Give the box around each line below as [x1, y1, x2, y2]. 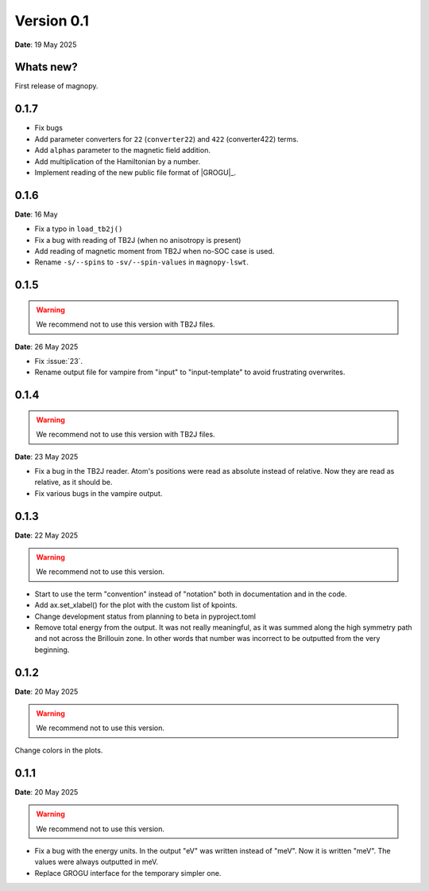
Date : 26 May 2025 [14, 342, 79, 351]
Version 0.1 [14, 12, 89, 29]
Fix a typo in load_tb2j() [34, 224, 123, 234]
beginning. [34, 645, 70, 655]
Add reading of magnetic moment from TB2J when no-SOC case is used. [34, 247, 275, 256]
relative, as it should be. [34, 478, 113, 487]
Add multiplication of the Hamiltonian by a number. [34, 156, 201, 166]
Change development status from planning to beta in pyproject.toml [34, 612, 256, 621]
